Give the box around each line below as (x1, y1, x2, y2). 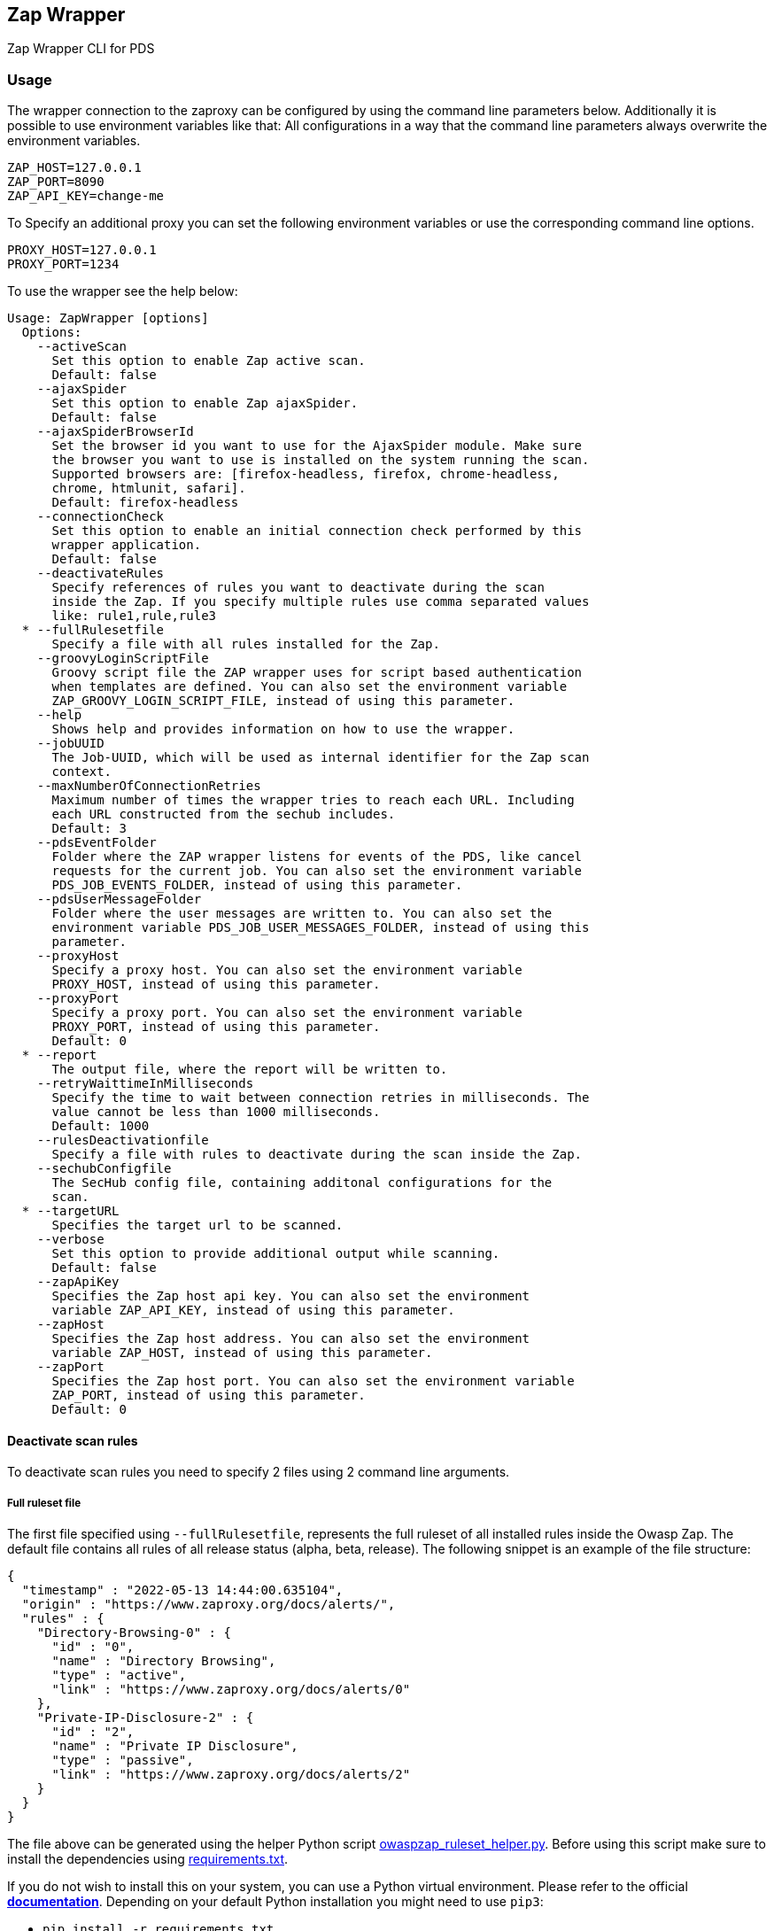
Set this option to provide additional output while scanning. (51, 1246, 500, 1261)
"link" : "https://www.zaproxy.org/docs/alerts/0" (51, 1682, 411, 1697)
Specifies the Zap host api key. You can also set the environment (51, 1289, 530, 1304)
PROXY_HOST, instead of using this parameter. (51, 977, 381, 992)
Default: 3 (51, 821, 127, 836)
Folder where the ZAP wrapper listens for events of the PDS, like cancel (51, 849, 583, 865)
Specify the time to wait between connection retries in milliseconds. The (51, 1090, 590, 1105)
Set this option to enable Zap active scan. (51, 353, 366, 368)
